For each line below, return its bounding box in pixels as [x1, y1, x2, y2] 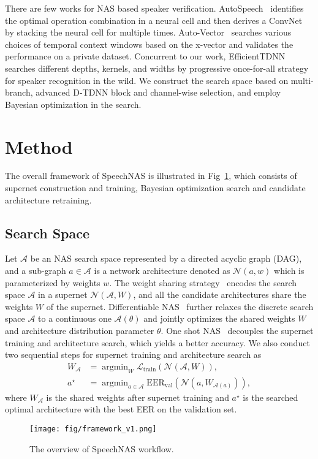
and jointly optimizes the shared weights [143, 312, 295, 325]
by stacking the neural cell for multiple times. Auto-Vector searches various [5, 26, 292, 39]
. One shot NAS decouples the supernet [161, 324, 314, 337]
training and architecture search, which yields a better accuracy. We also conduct [5, 336, 310, 349]
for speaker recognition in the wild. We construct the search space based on [5, 74, 289, 86]
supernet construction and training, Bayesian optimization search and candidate [5, 181, 306, 194]
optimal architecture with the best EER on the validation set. [5, 403, 237, 415]
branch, [5, 86, 33, 99]
